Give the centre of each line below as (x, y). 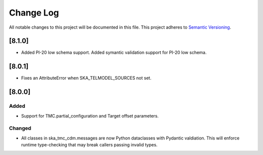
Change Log (34, 13)
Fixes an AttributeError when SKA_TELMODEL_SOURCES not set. (86, 78)
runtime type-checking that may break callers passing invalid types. (89, 145)
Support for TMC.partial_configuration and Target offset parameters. (90, 116)
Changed (20, 128)
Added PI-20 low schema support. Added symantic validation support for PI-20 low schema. (114, 52)
